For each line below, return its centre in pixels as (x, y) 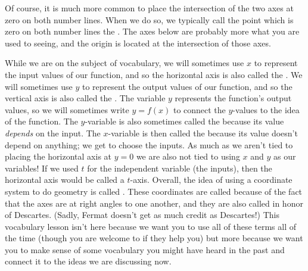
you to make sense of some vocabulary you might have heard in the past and (145, 249)
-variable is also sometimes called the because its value (184, 121)
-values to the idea (266, 109)
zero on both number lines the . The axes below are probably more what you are (152, 31)
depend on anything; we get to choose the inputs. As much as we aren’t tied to (149, 144)
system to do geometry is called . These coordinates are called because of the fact (154, 191)
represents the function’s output (233, 98)
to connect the (199, 109)
